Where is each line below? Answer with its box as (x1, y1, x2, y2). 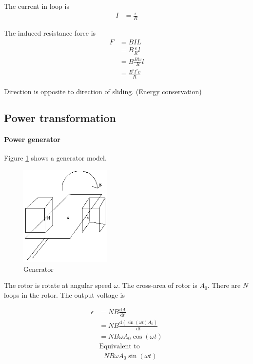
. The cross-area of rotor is (118, 280, 197, 290)
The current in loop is (4, 1, 69, 11)
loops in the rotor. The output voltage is (4, 289, 125, 300)
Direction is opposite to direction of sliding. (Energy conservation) (4, 86, 202, 97)
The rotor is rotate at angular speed (4, 280, 112, 290)
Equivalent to (99, 343, 140, 350)
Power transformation (4, 110, 116, 125)
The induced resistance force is (4, 27, 96, 38)
